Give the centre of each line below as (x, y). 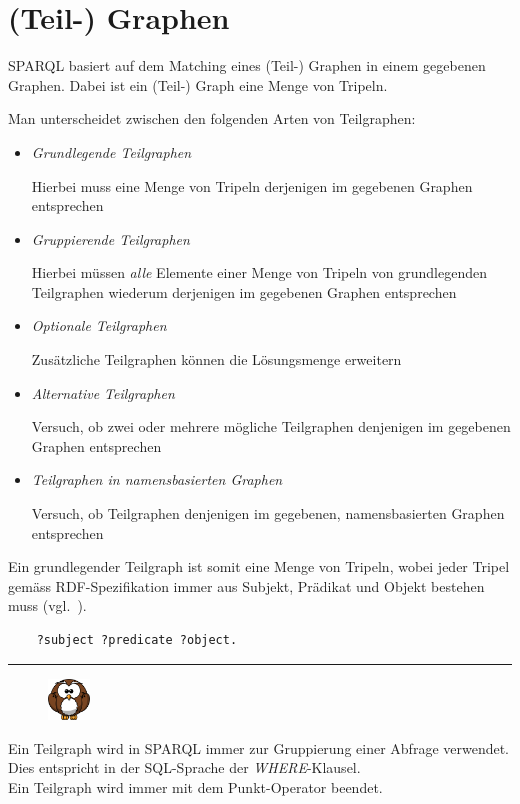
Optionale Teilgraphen (99, 325)
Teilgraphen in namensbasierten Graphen (157, 479)
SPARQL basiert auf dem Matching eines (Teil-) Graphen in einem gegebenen (247, 65)
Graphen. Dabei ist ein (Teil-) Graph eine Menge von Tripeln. (198, 84)
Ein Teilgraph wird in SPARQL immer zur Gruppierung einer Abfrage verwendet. (259, 747)
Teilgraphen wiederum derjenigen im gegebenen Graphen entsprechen (244, 291)
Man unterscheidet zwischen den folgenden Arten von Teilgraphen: (212, 118)
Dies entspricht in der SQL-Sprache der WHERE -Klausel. (184, 767)
